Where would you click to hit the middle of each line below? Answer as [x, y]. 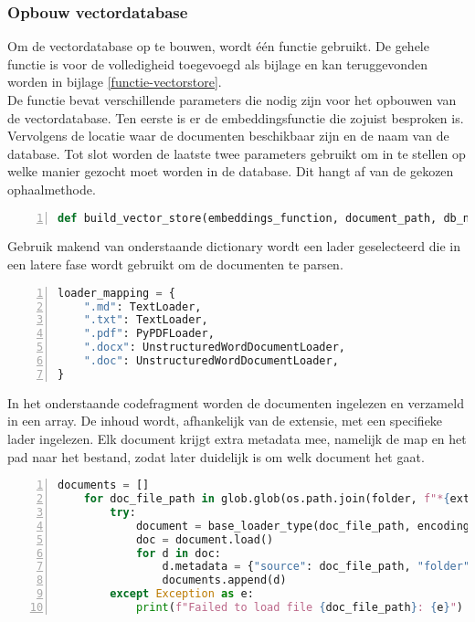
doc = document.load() [205, 539]
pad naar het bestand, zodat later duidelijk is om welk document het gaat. [216, 456]
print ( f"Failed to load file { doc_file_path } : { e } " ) [299, 607]
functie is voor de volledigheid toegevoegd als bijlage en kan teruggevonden [217, 63]
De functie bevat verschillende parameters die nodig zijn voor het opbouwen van [232, 100]
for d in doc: [178, 553]
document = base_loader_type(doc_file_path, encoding [303, 526]
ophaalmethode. [52, 189]
